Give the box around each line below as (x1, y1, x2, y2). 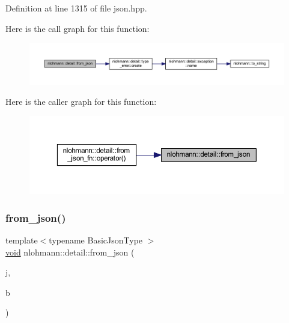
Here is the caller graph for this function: (5, 95, 157, 108)
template (5, 234, 38, 246)
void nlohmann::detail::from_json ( (5, 245, 135, 258)
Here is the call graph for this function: (5, 22, 150, 34)
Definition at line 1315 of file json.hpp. (5, 2, 147, 14)
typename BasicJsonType (49, 234, 143, 246)
